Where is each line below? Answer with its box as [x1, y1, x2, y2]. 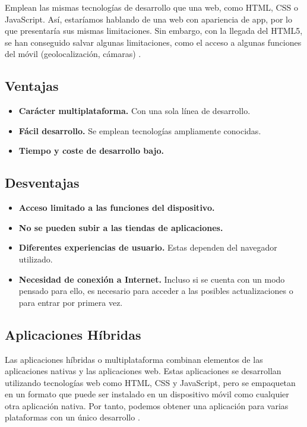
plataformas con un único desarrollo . [5, 411, 140, 423]
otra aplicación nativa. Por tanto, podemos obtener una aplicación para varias [5, 399, 289, 412]
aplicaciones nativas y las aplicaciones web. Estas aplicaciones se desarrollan [5, 365, 281, 377]
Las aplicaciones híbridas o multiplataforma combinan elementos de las [5, 353, 263, 365]
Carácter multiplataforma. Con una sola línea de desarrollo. [18, 105, 251, 117]
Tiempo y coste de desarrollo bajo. [18, 144, 164, 157]
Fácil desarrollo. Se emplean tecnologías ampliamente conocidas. [18, 124, 261, 137]
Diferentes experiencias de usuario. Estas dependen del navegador [18, 241, 277, 254]
